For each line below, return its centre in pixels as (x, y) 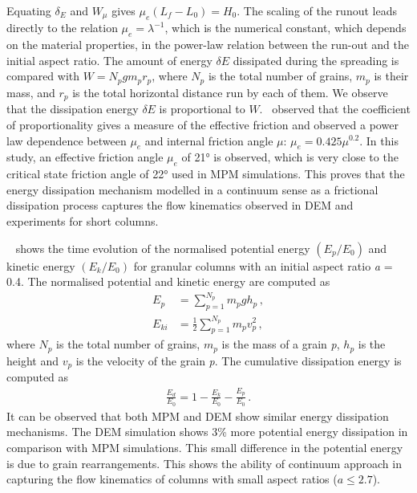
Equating (29, 10)
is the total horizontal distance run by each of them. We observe (230, 92)
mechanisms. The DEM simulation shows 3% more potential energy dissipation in (207, 432)
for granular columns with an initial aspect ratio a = (263, 265)
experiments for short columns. (83, 220)
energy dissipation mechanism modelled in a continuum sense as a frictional (192, 189)
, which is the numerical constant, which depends (285, 28)
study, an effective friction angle (85, 157)
